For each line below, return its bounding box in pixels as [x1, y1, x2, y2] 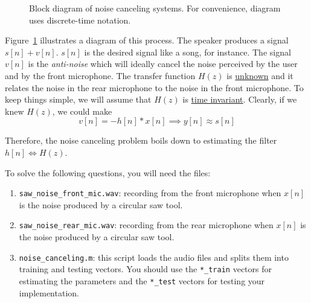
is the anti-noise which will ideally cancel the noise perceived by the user [28, 57, 298, 70]
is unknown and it [226, 69, 293, 81]
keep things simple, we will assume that [5, 93, 152, 106]
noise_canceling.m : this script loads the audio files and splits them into [19, 250, 289, 263]
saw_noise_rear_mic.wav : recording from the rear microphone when [19, 218, 274, 231]
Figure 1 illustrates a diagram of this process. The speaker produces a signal [5, 34, 289, 46]
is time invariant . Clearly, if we [182, 93, 297, 106]
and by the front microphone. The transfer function [5, 69, 196, 81]
